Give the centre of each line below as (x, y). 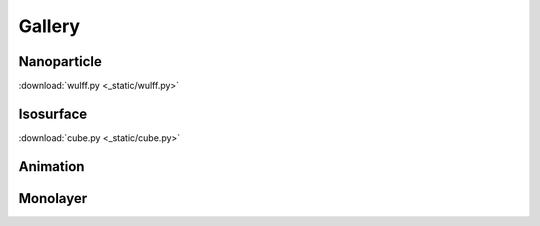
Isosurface (53, 113)
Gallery (49, 26)
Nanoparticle (60, 61)
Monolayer (53, 198)
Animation (51, 166)
